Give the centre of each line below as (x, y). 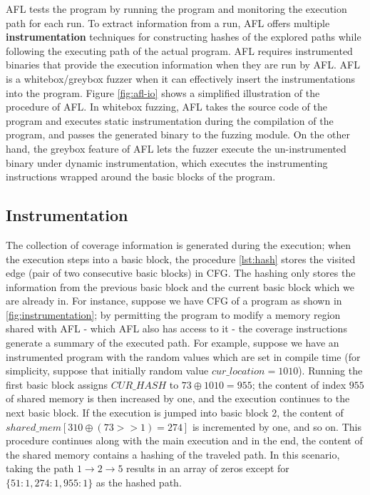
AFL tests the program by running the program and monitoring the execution (176, 9)
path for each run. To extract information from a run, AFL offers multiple (168, 22)
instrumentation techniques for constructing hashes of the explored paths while (184, 37)
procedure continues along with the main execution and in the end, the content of (184, 440)
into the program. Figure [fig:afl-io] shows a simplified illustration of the (163, 92)
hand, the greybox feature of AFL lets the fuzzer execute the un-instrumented (176, 148)
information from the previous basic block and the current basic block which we (180, 286)
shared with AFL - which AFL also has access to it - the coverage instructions (176, 328)
